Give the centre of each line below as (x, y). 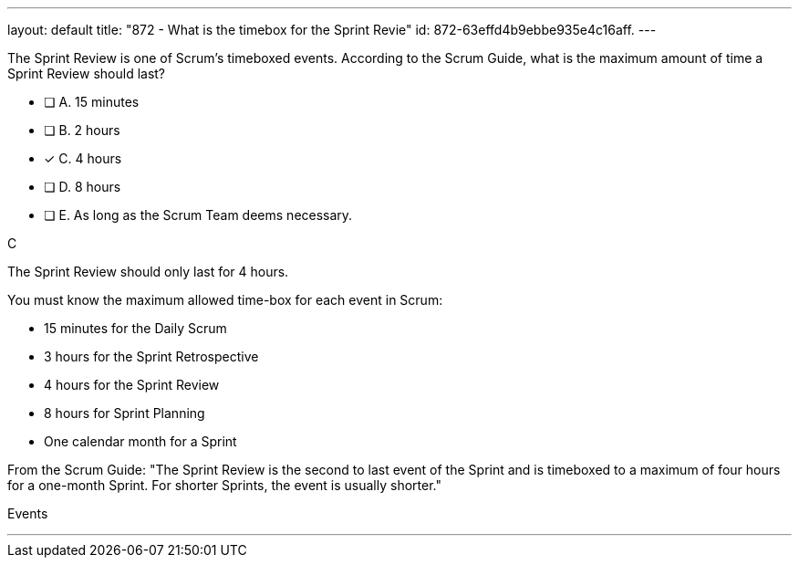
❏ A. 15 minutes (92, 102)
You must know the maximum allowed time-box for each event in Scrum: (225, 300)
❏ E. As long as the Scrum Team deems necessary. (198, 215)
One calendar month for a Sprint (140, 441)
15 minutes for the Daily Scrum (135, 328)
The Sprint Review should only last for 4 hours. (148, 272)
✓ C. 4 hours (83, 158)
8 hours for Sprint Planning (125, 413)
